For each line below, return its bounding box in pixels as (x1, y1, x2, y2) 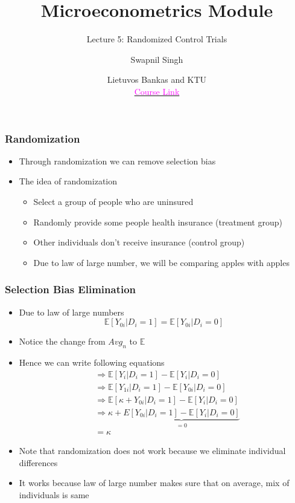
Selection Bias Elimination (5, 282, 136, 297)
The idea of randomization (19, 175, 118, 187)
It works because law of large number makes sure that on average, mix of (19, 476, 290, 489)
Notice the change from (19, 335, 106, 348)
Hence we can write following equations (19, 355, 165, 368)
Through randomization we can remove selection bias (19, 154, 216, 167)
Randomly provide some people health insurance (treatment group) (33, 215, 282, 228)
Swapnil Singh (130, 53, 183, 65)
